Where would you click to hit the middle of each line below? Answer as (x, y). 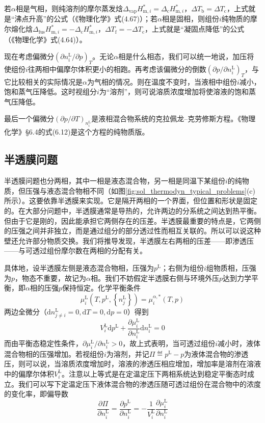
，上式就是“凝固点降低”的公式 (195, 29)
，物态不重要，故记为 (51, 277)
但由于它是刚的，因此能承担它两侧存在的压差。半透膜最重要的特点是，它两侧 (132, 220)
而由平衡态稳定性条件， (43, 343)
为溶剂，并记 (128, 353)
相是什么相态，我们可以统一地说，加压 (183, 56)
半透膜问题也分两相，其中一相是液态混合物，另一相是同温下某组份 (115, 181)
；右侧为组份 (182, 268)
